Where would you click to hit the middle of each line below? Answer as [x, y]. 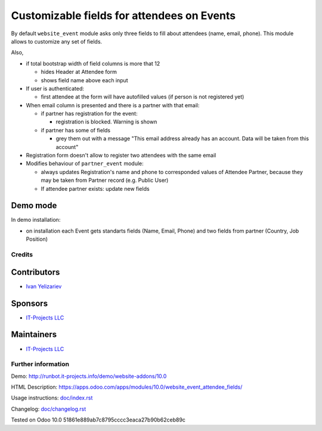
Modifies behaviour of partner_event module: [85, 163]
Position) [37, 239]
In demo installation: [36, 220]
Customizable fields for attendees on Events [123, 15]
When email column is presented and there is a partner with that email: [113, 105]
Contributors [35, 272]
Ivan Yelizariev [44, 286]
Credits [22, 255]
